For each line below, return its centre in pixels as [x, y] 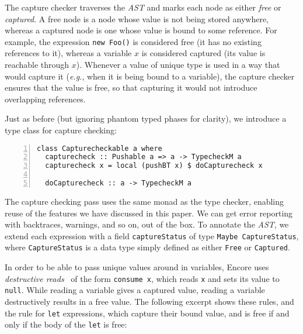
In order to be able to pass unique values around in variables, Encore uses [137, 267]
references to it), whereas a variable [68, 53]
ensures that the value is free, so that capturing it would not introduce [131, 87]
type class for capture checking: [61, 130]
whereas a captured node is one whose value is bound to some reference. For [141, 30]
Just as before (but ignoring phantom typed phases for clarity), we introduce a [146, 118]
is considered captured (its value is [203, 53]
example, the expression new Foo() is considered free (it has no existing [133, 41]
